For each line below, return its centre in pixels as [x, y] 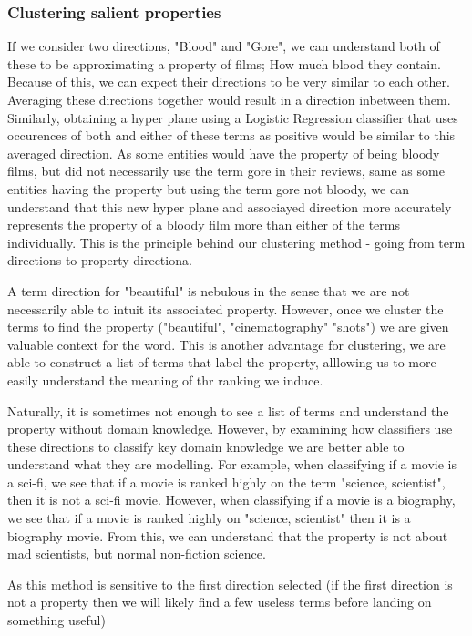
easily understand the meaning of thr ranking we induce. [165, 380]
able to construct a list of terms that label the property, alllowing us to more [222, 362]
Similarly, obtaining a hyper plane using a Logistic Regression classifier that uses [233, 117]
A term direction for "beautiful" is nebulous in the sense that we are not [209, 290]
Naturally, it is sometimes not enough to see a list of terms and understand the [228, 410]
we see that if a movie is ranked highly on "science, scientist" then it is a [209, 518]
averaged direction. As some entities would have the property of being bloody [224, 153]
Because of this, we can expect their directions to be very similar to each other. [229, 82]
